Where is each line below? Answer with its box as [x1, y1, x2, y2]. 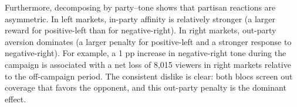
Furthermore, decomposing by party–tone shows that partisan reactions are [5, 1, 276, 13]
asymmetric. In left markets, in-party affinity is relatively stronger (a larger [5, 12, 276, 25]
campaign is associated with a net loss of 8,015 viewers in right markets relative [5, 58, 291, 70]
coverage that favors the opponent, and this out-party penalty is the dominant [5, 81, 286, 94]
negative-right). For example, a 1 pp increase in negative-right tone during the [5, 47, 286, 59]
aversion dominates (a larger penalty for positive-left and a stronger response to [5, 35, 292, 47]
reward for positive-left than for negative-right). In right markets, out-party [5, 24, 276, 36]
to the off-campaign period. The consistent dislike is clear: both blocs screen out [5, 70, 293, 82]
